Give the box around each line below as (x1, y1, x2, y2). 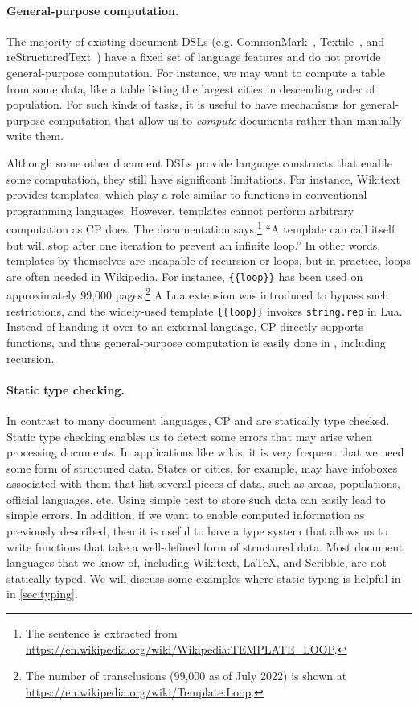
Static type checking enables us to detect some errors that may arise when (6, 427, 372, 444)
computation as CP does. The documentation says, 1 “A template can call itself (6, 218, 395, 237)
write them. (6, 127, 64, 144)
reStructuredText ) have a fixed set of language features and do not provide (6, 48, 381, 65)
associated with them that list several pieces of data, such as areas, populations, (6, 475, 400, 492)
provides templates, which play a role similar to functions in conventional (6, 186, 367, 203)
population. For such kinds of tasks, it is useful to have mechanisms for (6, 96, 357, 113)
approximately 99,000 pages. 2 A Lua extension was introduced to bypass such (6, 284, 389, 303)
